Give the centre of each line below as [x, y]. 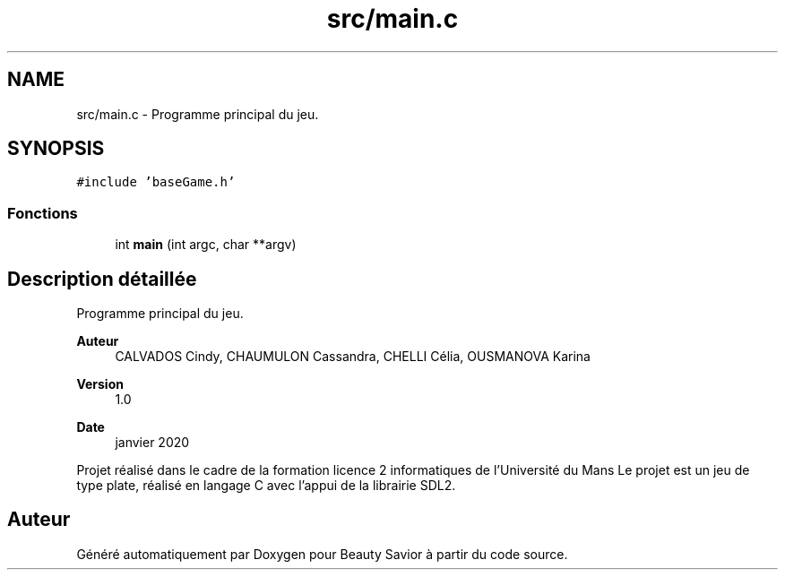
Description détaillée [102, 279]
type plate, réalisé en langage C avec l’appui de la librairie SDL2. [266, 486]
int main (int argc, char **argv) [206, 245]
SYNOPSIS [56, 149]
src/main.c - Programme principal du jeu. [198, 114]
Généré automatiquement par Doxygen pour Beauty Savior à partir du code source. [322, 554]
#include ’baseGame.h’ [156, 182]
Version [100, 384]
